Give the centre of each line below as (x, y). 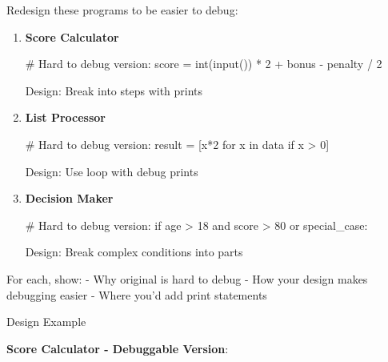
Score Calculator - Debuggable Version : (118, 348)
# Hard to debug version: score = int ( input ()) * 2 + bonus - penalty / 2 (204, 64)
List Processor (65, 117)
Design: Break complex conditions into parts (134, 252)
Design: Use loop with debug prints (112, 171)
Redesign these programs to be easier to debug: (122, 10)
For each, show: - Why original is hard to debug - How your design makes (187, 278)
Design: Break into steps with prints (114, 90)
